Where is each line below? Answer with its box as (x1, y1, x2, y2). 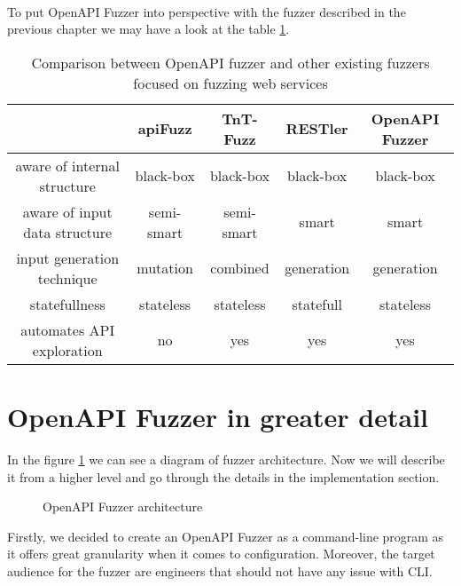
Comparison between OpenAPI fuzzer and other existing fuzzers (31, 51, 430, 73)
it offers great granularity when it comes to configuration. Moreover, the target (7, 544, 435, 563)
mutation (137, 257, 193, 279)
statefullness (29, 293, 105, 314)
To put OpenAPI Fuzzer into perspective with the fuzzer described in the (7, 2, 406, 20)
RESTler (285, 118, 348, 139)
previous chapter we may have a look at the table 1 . (7, 20, 290, 38)
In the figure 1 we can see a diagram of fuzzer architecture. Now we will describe (7, 449, 445, 468)
